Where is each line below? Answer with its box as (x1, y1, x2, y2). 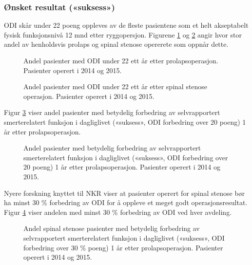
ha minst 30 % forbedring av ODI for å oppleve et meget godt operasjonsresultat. (4, 197, 248, 208)
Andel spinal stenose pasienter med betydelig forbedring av (23, 223, 200, 233)
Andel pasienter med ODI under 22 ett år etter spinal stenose (23, 81, 208, 92)
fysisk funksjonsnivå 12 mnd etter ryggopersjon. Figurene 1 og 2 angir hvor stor (4, 29, 242, 39)
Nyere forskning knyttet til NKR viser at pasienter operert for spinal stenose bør (4, 188, 245, 198)
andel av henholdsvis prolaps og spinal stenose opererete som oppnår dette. (4, 39, 229, 49)
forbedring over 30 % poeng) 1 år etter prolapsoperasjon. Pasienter (23, 242, 223, 252)
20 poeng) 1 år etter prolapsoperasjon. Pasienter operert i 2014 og (23, 162, 220, 172)
